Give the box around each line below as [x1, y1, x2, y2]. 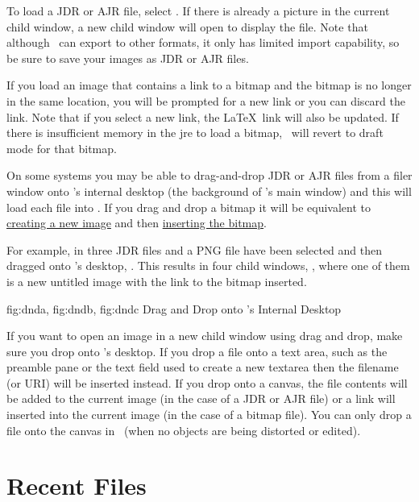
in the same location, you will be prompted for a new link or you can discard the [6, 92, 405, 109]
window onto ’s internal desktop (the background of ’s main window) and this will [6, 182, 412, 199]
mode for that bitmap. [6, 139, 117, 156]
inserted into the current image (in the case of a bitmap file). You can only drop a [6, 406, 412, 423]
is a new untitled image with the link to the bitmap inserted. [6, 272, 307, 289]
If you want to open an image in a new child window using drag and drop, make [6, 327, 403, 344]
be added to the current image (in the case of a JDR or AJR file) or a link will [6, 390, 396, 407]
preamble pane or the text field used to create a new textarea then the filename [6, 359, 399, 375]
